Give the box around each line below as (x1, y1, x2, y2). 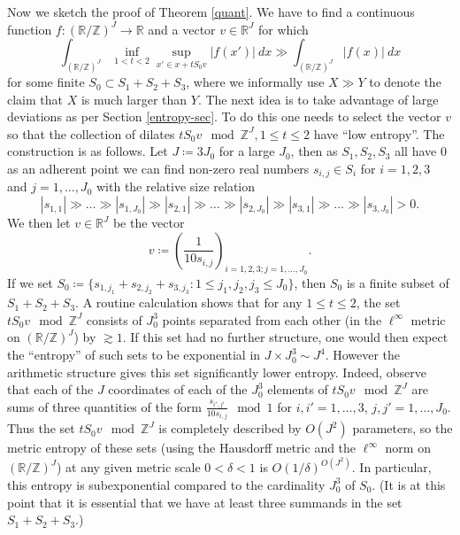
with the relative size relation (96, 177, 256, 196)
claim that (7, 89, 63, 108)
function (7, 19, 52, 38)
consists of (86, 310, 142, 329)
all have (395, 142, 437, 160)
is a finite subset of (346, 273, 449, 291)
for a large (218, 142, 275, 160)
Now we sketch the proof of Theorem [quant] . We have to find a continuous (7, 3, 415, 20)
